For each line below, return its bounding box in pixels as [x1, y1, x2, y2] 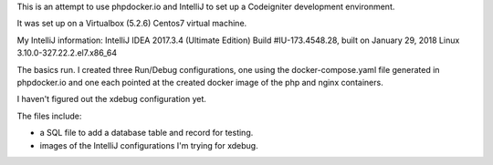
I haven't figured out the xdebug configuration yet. [16, 94, 207, 105]
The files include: [16, 110, 82, 121]
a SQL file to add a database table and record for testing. [39, 128, 254, 139]
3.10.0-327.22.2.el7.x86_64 [16, 47, 118, 58]
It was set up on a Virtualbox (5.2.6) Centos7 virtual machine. [16, 18, 247, 29]
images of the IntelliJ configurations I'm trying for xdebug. [39, 139, 259, 150]
